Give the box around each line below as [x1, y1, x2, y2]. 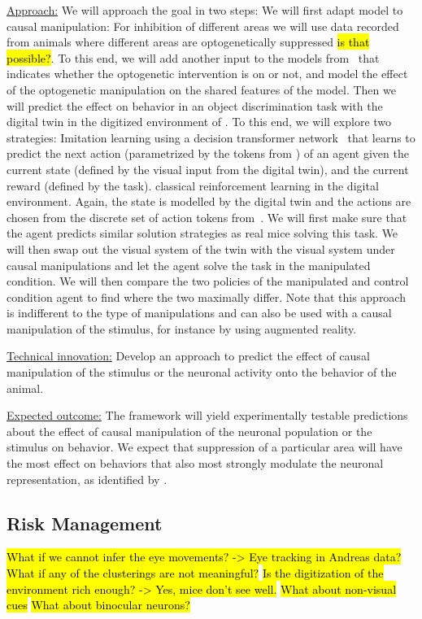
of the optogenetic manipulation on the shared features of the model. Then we [7, 81, 396, 98]
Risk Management [7, 510, 163, 535]
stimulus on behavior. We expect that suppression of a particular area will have [7, 438, 402, 456]
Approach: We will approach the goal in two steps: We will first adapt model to [7, 2, 403, 18]
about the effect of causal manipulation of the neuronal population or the [7, 422, 372, 439]
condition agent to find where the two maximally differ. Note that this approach [7, 288, 406, 305]
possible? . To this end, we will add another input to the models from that [7, 49, 380, 66]
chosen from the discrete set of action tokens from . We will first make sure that [7, 208, 407, 225]
